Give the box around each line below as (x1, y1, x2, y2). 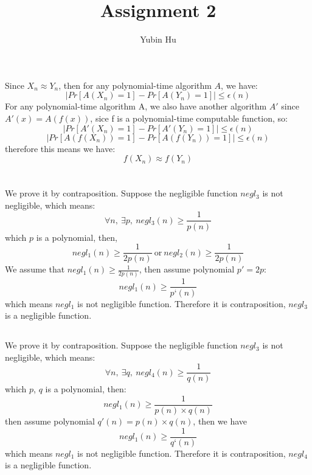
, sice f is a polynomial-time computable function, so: (90, 111, 288, 124)
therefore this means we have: (5, 142, 116, 154)
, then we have (193, 415, 248, 428)
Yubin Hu (140, 33, 176, 46)
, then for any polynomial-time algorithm (58, 78, 212, 91)
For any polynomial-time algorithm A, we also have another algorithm (5, 100, 267, 113)
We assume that (5, 263, 65, 276)
